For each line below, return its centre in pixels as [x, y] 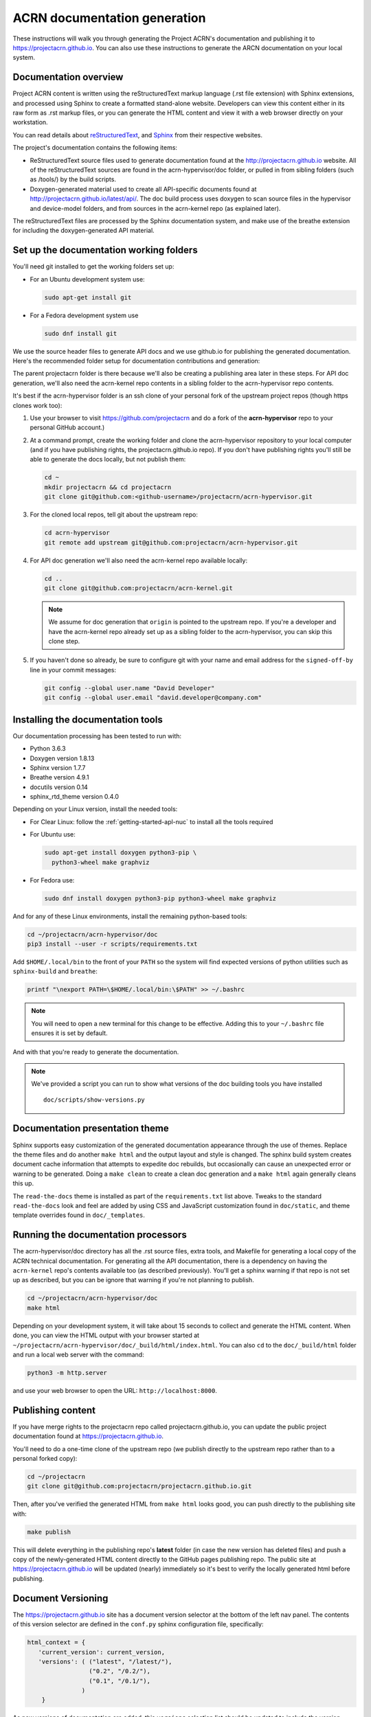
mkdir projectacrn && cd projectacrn [108, 487]
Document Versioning [60, 1598]
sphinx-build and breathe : [55, 971]
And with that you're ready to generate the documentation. [96, 1052]
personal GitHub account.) [67, 428]
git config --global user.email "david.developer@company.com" [153, 698]
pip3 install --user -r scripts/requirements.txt [112, 944]
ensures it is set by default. [69, 1033]
